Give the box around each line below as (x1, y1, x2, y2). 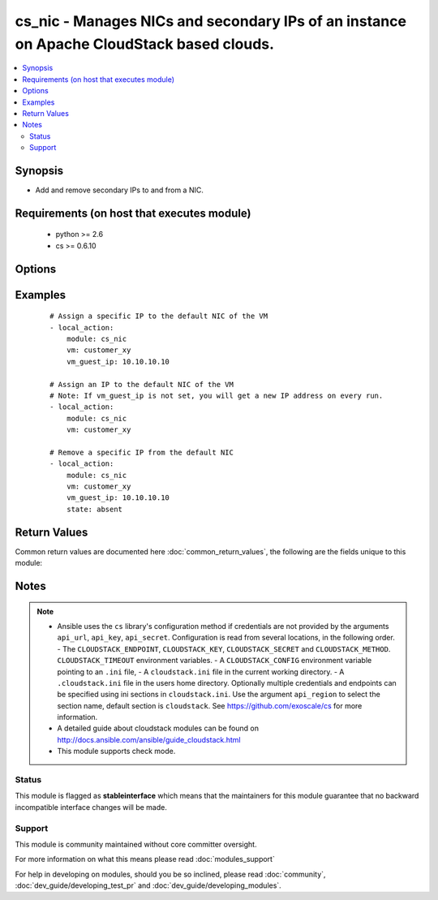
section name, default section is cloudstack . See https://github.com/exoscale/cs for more (57, 700, 363, 710)
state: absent (66, 504, 123, 514)
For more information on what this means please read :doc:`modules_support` (15, 855, 275, 864)
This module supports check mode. (57, 747, 176, 756)
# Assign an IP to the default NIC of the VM (49, 380, 234, 389)
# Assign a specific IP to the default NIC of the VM (49, 312, 268, 321)
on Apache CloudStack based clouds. (15, 35, 275, 53)
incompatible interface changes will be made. (15, 802, 168, 812)
